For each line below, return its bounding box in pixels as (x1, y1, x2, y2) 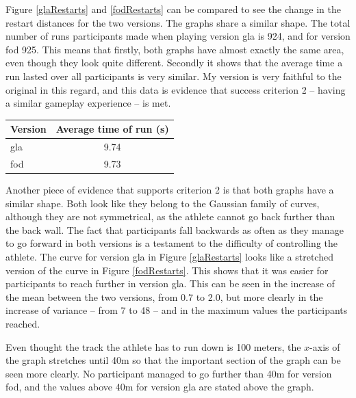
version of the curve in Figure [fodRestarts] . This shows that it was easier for (5, 263, 329, 277)
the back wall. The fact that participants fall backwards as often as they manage (5, 222, 344, 237)
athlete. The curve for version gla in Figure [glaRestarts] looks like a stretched (5, 250, 333, 263)
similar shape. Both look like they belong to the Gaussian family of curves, (5, 196, 320, 210)
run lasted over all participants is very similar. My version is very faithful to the (5, 68, 342, 83)
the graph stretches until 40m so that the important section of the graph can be (5, 353, 341, 367)
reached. (5, 316, 40, 330)
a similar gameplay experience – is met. (5, 96, 171, 110)
